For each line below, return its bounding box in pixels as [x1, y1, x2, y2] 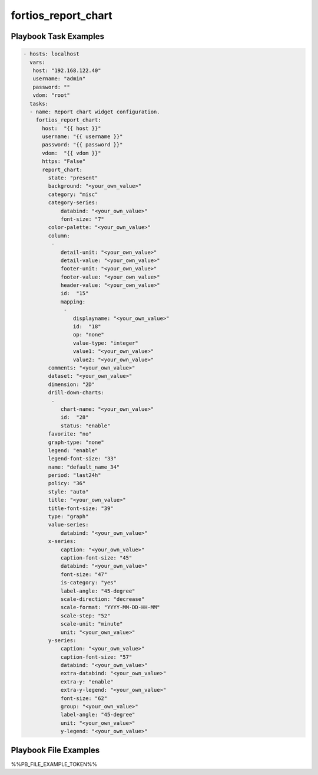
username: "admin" [32, 76, 86, 82]
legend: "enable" [48, 447, 98, 454]
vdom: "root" [32, 92, 71, 99]
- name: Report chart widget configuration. [29, 108, 160, 115]
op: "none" [72, 331, 104, 338]
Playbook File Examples [11, 745, 100, 755]
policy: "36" [48, 480, 86, 487]
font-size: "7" [60, 215, 104, 223]
